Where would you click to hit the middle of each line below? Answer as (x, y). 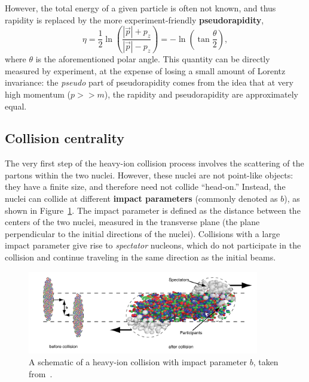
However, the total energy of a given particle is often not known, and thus (140, 8)
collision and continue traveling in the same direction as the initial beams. (140, 257)
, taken (266, 361)
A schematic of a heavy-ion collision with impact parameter (138, 361)
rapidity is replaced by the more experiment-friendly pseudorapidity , (134, 19)
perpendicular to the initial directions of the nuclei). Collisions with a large (143, 233)
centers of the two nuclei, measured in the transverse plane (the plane (132, 222)
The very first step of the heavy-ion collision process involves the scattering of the (154, 163)
